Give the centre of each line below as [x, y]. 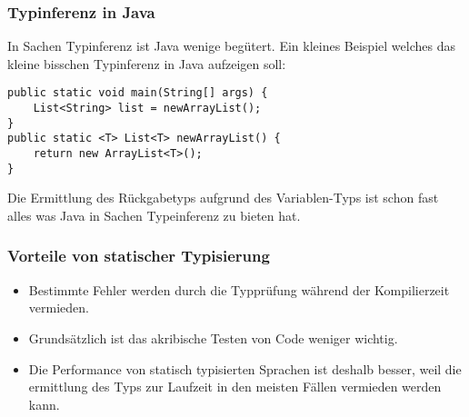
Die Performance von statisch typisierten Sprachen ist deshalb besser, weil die [245, 368]
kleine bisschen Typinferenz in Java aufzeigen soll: [147, 63]
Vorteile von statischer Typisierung [139, 256]
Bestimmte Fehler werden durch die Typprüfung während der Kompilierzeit [239, 289]
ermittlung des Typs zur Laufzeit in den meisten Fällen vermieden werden [235, 387]
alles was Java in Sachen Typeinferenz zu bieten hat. [154, 215]
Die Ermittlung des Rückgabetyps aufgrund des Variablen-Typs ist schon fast [223, 198]
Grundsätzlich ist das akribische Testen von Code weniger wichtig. [213, 338]
